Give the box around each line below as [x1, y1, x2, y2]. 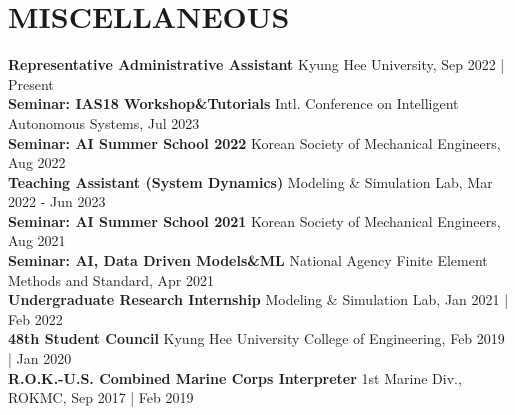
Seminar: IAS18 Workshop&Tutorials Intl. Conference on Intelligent [8, 93, 459, 114]
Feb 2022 [8, 308, 63, 329]
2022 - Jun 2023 [8, 191, 106, 212]
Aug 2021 [8, 230, 66, 251]
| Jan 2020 [8, 348, 72, 369]
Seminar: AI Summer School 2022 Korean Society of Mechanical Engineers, [8, 132, 501, 153]
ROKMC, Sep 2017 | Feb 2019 [8, 387, 194, 408]
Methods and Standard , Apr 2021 [8, 269, 214, 290]
